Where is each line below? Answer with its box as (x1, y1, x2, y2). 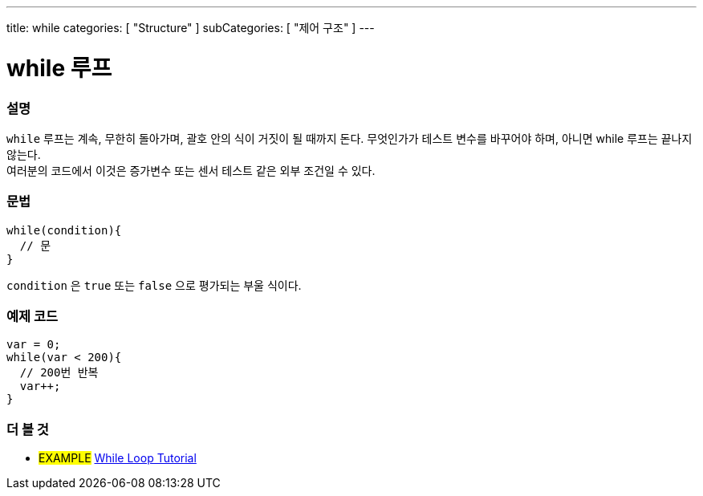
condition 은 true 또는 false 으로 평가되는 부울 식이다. (6, 278, 302, 292)
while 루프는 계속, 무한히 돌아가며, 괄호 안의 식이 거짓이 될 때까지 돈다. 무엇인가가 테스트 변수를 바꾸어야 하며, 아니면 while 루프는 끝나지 (6, 131, 693, 145)
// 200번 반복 (19, 366, 99, 380)
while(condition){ (6, 223, 122, 237)
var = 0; (6, 338, 61, 352)
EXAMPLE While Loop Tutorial (39, 451, 197, 466)
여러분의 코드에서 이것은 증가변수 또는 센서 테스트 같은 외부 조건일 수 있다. (6, 163, 376, 177)
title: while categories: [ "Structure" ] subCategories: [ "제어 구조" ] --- (6, 21, 375, 35)
